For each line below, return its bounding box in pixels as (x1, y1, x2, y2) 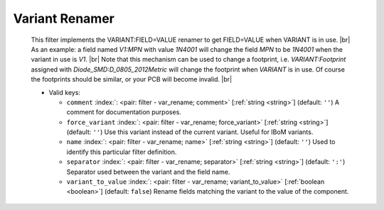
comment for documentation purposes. (66, 108, 181, 116)
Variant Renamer (13, 11, 115, 26)
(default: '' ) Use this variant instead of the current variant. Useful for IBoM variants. (66, 128, 314, 136)
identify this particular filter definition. (66, 148, 177, 156)
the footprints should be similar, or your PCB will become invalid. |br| (31, 75, 233, 84)
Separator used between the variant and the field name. (66, 167, 230, 176)
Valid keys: (48, 88, 81, 96)
